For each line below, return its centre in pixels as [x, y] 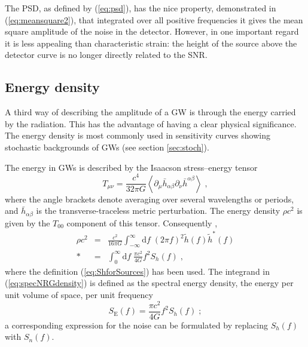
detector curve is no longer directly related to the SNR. [106, 55]
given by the [28, 222]
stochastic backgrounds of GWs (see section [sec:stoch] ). [107, 147]
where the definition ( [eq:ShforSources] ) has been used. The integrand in [138, 271]
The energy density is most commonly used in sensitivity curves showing [138, 135]
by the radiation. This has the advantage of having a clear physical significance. [151, 123]
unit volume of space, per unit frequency [79, 294]
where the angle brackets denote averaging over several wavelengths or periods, [150, 199]
